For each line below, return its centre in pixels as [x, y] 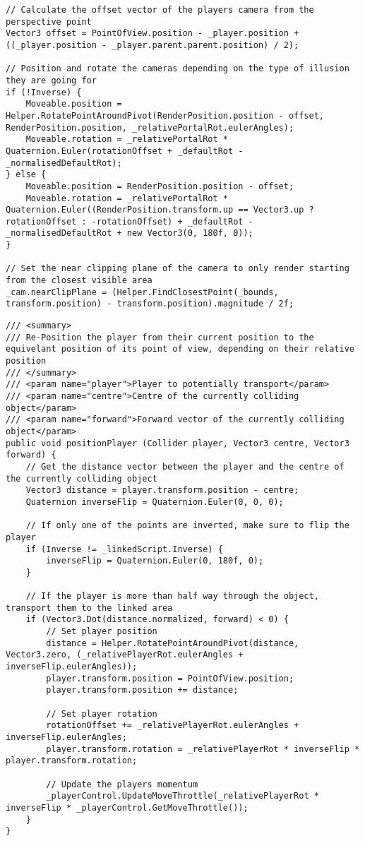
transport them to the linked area [89, 608]
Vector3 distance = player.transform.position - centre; [162, 490]
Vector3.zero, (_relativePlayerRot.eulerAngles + [125, 655]
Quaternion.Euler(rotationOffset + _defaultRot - [125, 151]
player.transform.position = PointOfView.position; [170, 678]
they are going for [51, 80]
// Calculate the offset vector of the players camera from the [160, 10]
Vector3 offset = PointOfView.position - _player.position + [152, 34]
